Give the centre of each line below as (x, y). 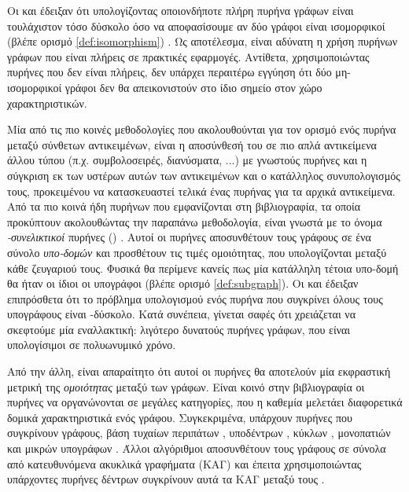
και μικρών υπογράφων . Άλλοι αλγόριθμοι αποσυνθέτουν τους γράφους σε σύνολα (197, 448)
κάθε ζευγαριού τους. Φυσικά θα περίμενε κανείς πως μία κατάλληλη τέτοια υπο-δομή (203, 268)
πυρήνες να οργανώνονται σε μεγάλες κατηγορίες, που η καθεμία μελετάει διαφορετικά (205, 402)
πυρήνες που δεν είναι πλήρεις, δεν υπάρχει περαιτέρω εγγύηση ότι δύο (169, 72)
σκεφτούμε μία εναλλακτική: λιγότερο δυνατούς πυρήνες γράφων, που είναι (179, 329)
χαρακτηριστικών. (47, 103)
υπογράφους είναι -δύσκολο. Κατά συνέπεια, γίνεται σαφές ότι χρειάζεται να (181, 314)
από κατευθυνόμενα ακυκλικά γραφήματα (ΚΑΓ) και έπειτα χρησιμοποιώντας (184, 463)
